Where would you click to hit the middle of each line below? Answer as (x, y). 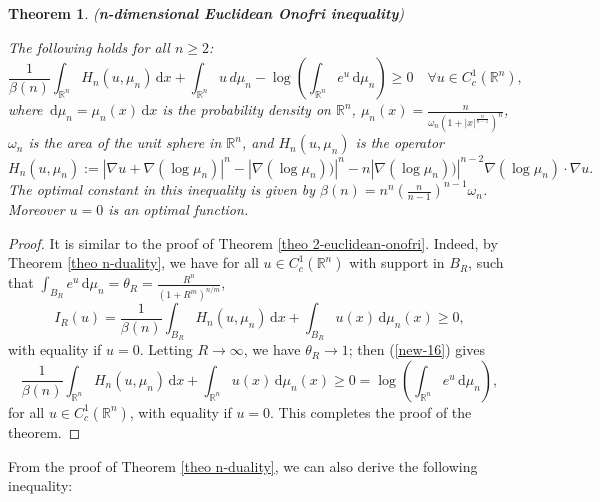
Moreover (36, 209)
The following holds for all (89, 46)
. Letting (166, 349)
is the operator (399, 142)
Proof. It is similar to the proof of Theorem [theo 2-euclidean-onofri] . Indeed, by (253, 242)
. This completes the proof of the (371, 411)
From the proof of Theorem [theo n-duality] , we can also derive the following (243, 465)
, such (486, 262)
